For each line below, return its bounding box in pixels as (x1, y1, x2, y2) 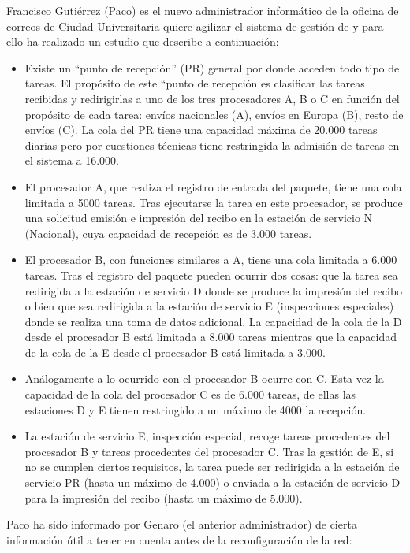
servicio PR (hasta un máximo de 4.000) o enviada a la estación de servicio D (24, 474, 401, 491)
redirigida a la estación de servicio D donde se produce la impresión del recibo (24, 282, 403, 299)
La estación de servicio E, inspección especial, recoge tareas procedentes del (24, 428, 390, 444)
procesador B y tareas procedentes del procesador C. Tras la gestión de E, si (24, 443, 394, 459)
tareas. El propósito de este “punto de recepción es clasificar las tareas (24, 75, 365, 91)
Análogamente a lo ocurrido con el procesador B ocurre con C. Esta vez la (24, 370, 384, 387)
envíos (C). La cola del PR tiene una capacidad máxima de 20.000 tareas (24, 121, 378, 138)
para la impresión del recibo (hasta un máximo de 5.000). (24, 489, 303, 506)
